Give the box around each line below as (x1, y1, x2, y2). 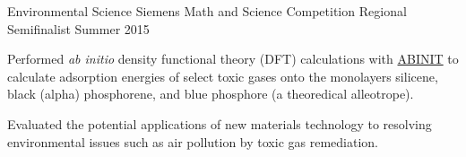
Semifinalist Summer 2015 (7, 19, 150, 38)
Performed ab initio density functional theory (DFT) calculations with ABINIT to (7, 49, 459, 68)
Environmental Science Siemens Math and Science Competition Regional (7, 2, 407, 20)
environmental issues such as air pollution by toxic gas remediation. (7, 132, 378, 151)
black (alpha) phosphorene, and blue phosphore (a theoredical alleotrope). (7, 84, 414, 103)
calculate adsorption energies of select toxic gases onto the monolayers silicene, (7, 66, 438, 85)
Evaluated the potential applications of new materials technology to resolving (7, 114, 432, 133)
